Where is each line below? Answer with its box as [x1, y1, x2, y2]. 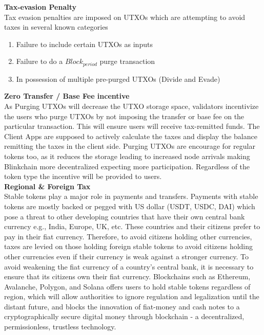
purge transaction [99, 56, 155, 66]
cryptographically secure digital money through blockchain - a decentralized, [4, 311, 245, 322]
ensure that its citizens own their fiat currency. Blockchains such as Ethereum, [4, 271, 251, 282]
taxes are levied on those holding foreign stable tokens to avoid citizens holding [4, 241, 253, 252]
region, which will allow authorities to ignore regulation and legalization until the [4, 291, 259, 302]
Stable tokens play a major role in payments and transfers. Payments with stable [4, 191, 258, 202]
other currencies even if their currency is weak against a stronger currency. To [4, 251, 249, 261]
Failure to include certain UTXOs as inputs [16, 38, 153, 49]
